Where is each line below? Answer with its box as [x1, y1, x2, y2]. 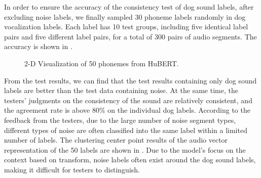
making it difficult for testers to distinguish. [4, 164, 140, 174]
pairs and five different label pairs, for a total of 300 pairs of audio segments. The [4, 31, 257, 41]
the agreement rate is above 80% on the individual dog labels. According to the [4, 105, 250, 115]
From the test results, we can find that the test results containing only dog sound [4, 75, 257, 85]
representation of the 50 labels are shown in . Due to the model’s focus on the [4, 144, 246, 155]
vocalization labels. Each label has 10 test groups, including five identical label [4, 21, 248, 32]
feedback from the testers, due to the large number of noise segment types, [4, 114, 236, 125]
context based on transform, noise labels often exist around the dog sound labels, [4, 154, 256, 165]
